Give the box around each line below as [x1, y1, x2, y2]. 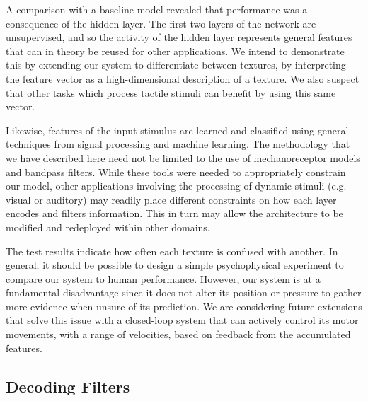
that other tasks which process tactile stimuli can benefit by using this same [6, 85, 336, 100]
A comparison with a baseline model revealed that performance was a [6, 2, 308, 16]
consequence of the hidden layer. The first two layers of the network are [6, 16, 316, 30]
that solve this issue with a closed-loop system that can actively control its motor [6, 313, 359, 327]
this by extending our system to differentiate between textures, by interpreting [6, 57, 346, 72]
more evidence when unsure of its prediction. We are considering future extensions [6, 298, 362, 313]
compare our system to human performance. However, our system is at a [6, 271, 321, 286]
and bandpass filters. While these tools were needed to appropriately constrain [6, 164, 346, 179]
